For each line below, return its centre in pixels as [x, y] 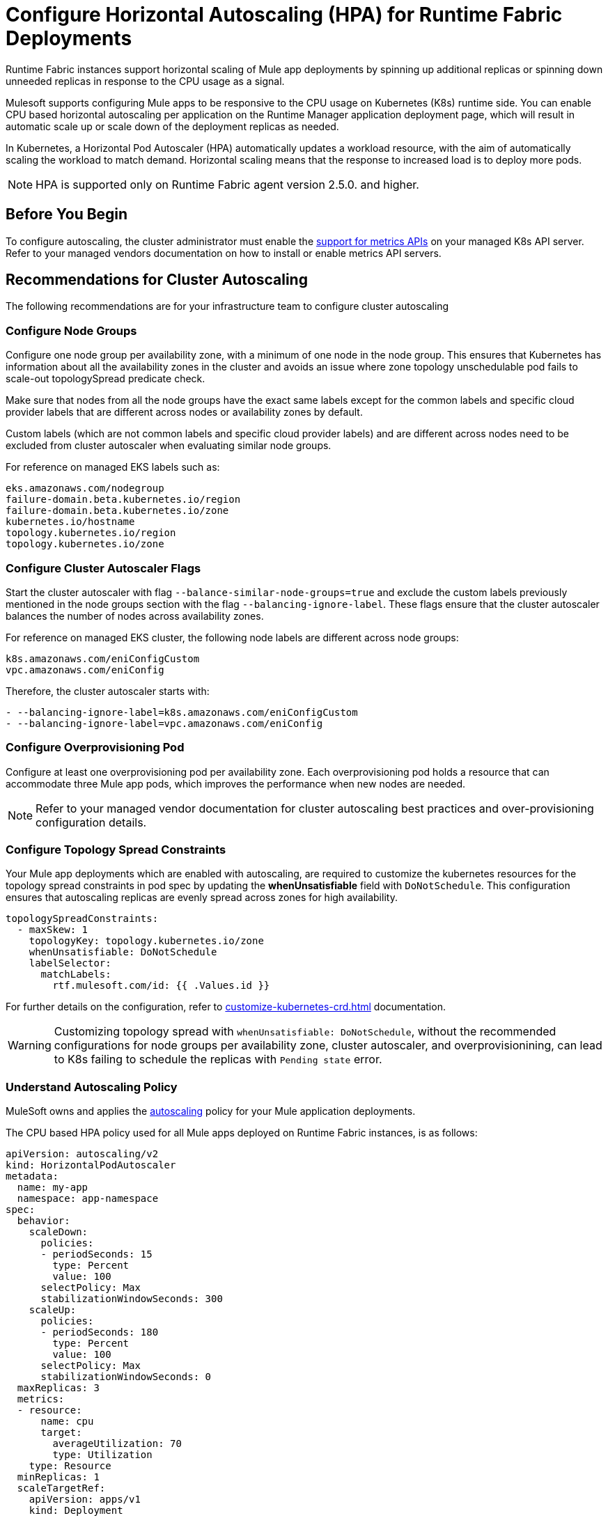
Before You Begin [67, 214]
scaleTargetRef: [61, 1488]
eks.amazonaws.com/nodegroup [85, 488]
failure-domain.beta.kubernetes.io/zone [117, 511]
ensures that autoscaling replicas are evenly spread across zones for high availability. [202, 898]
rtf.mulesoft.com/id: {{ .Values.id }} [161, 986]
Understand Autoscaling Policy [92, 1087]
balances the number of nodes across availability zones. [135, 616]
